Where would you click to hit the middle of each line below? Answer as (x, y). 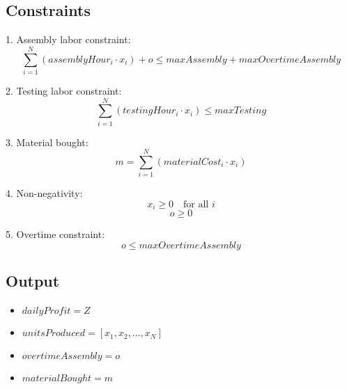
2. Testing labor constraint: (64, 90)
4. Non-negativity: (44, 193)
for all (196, 204)
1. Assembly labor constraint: (68, 39)
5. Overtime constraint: (55, 234)
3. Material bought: (47, 142)
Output (33, 281)
